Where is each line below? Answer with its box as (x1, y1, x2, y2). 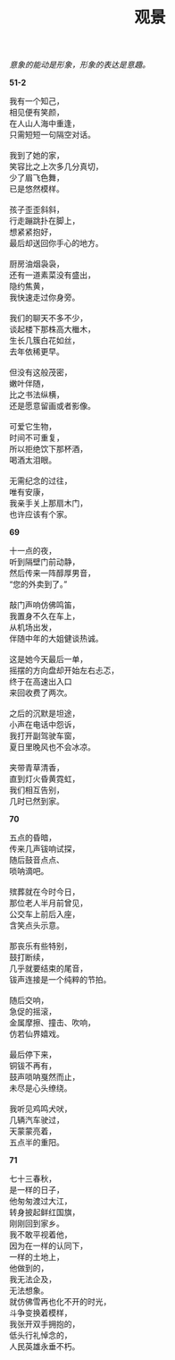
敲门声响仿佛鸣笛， (9, 599, 80, 610)
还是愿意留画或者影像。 (9, 401, 96, 412)
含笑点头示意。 (9, 920, 64, 931)
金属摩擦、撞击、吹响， (9, 1017, 96, 1028)
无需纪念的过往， (9, 475, 72, 487)
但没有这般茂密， (9, 367, 72, 378)
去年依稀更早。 (9, 346, 64, 357)
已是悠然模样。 (9, 183, 64, 194)
